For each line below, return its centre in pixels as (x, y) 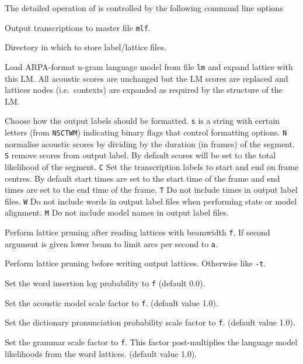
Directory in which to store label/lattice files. (86, 47)
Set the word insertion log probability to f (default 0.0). (105, 283)
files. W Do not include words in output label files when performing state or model (151, 201)
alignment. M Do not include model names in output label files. (117, 212)
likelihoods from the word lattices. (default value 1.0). (101, 353)
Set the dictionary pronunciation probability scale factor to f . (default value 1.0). (150, 322)
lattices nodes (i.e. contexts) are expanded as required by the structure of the (144, 90)
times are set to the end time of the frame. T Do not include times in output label (151, 190)
